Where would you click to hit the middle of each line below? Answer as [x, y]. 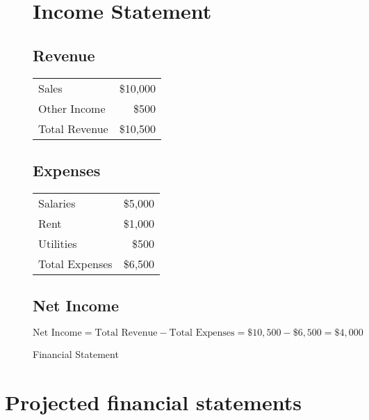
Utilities [58, 243]
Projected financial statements [153, 402]
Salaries [57, 203]
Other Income [72, 108]
